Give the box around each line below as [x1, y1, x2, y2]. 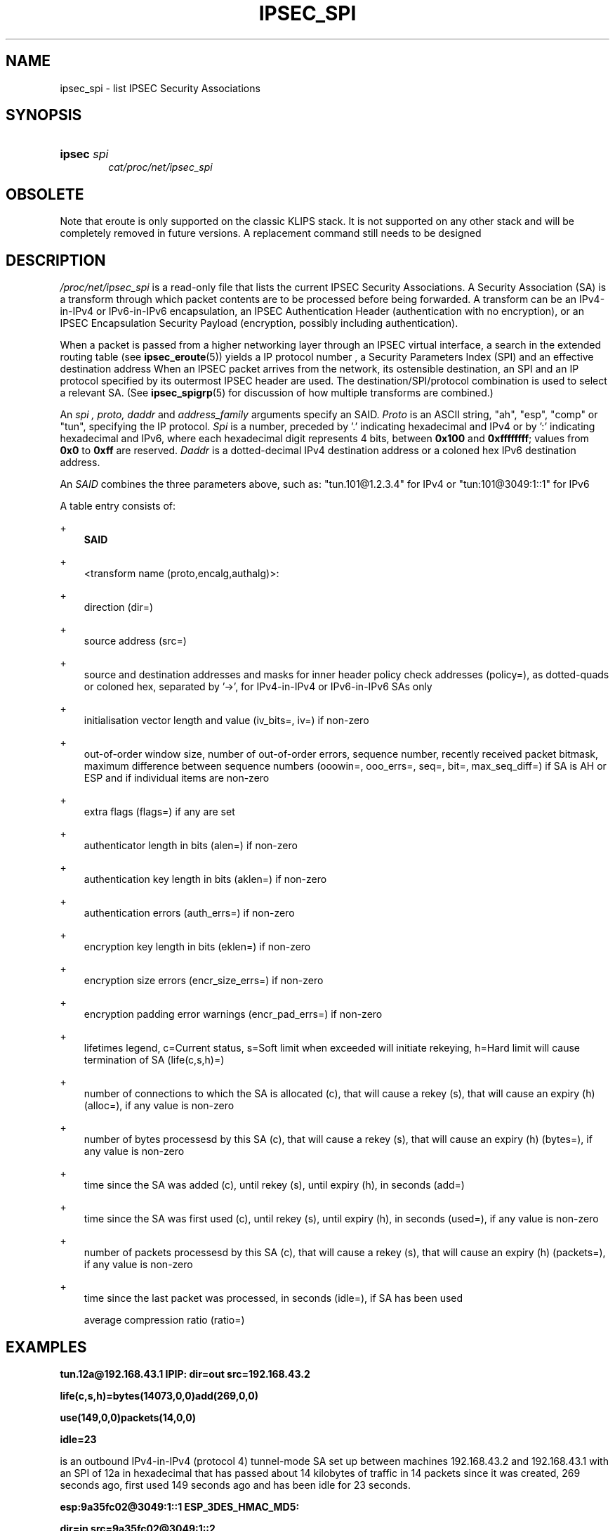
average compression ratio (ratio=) [84, 1314, 245, 1326]
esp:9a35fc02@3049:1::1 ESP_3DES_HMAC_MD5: [60, 1500, 300, 1513]
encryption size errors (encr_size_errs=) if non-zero [84, 974, 324, 987]
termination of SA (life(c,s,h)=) [84, 1054, 225, 1066]
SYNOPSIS [6, 106, 82, 124]
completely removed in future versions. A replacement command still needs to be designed [60, 227, 482, 240]
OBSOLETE [6, 185, 84, 203]
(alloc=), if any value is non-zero [84, 1099, 234, 1112]
